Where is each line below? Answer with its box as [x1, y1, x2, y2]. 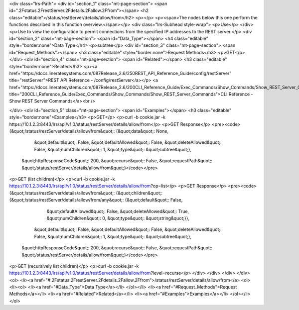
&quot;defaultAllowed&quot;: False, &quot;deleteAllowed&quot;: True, [46, 208, 189, 214]
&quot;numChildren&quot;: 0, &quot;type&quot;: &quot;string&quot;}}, [46, 215, 189, 221]
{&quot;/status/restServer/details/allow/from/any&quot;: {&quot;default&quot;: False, [9, 197, 183, 203]
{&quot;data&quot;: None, [116, 128, 169, 134]
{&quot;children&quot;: [116, 190, 163, 196]
